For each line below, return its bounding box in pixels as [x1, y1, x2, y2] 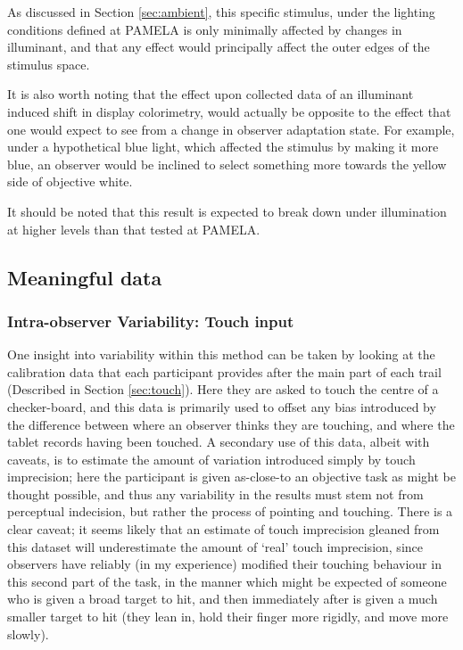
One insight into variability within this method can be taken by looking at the [7, 345, 435, 364]
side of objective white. [7, 172, 133, 191]
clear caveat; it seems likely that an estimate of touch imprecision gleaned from [7, 520, 440, 539]
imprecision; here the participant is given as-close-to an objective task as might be [7, 467, 456, 486]
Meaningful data [7, 263, 162, 291]
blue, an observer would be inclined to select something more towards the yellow [7, 154, 447, 173]
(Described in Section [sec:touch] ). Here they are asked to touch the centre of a [7, 380, 439, 399]
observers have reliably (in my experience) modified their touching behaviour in [7, 555, 442, 573]
